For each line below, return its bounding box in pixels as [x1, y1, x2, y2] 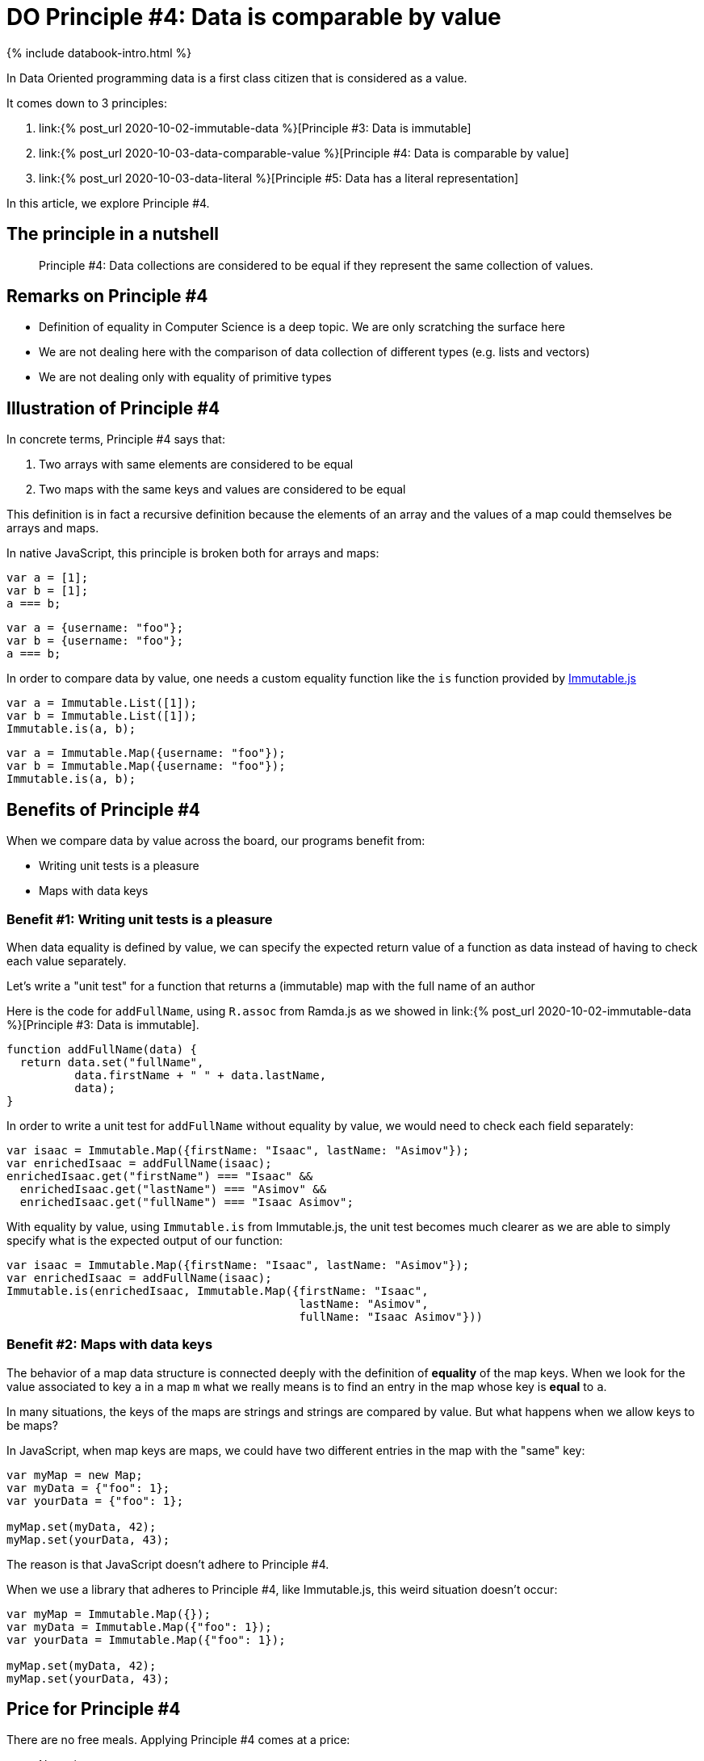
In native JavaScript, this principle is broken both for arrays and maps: [6, 546, 379, 561]
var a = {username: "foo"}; [6, 621, 184, 635]
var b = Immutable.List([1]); [6, 709, 198, 723]
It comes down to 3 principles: [6, 95, 167, 110]
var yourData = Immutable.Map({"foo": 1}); [6, 1633, 286, 1646]
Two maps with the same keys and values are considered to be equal [39, 482, 406, 497]
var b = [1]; [6, 584, 89, 598]
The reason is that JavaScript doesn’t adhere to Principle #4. [6, 1557, 329, 1571]
